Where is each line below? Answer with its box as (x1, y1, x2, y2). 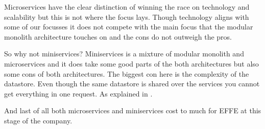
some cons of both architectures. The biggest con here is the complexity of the (4, 68, 249, 79)
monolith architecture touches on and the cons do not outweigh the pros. (4, 31, 232, 42)
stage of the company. (4, 115, 73, 125)
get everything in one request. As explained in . (4, 88, 153, 99)
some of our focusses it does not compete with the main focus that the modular (4, 21, 253, 32)
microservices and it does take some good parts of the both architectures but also (4, 58, 259, 69)
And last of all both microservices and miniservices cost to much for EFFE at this (4, 105, 261, 116)
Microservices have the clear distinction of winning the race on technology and (4, 2, 250, 12)
